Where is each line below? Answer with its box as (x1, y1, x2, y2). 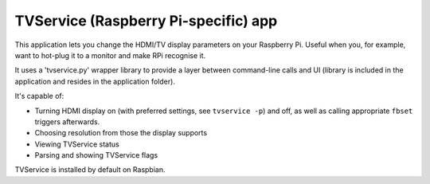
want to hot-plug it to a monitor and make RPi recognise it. (14, 50, 206, 60)
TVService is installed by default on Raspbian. (14, 165, 166, 174)
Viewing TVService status (34, 139, 119, 149)
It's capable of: (14, 92, 64, 101)
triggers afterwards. (34, 116, 100, 127)
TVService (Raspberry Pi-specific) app (14, 12, 278, 29)
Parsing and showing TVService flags (34, 151, 158, 160)
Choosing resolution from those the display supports (34, 128, 207, 138)
